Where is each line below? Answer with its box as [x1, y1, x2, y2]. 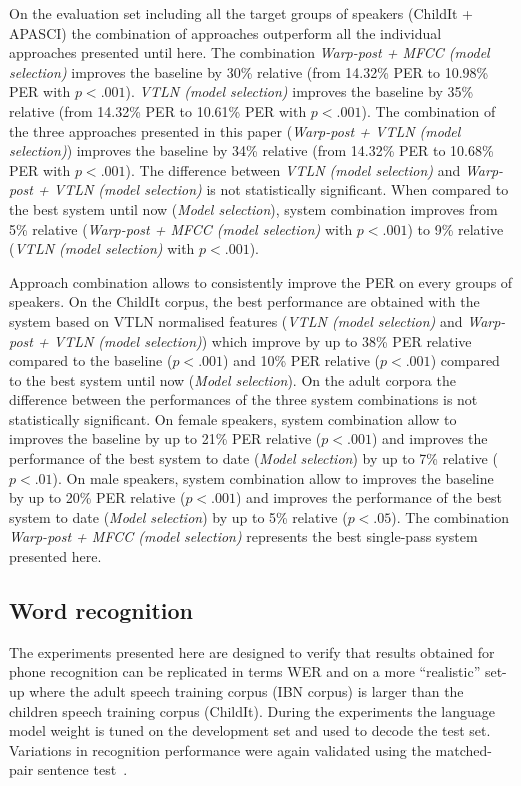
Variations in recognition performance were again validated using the [9, 739, 431, 760]
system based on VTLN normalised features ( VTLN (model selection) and [9, 310, 463, 331]
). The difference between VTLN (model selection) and [125, 159, 461, 180]
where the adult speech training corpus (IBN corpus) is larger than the [29, 681, 464, 702]
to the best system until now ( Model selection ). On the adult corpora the [9, 369, 456, 390]
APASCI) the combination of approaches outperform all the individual [9, 22, 442, 43]
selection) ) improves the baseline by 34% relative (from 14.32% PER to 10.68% [9, 140, 494, 161]
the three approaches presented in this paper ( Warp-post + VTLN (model [9, 120, 461, 141]
